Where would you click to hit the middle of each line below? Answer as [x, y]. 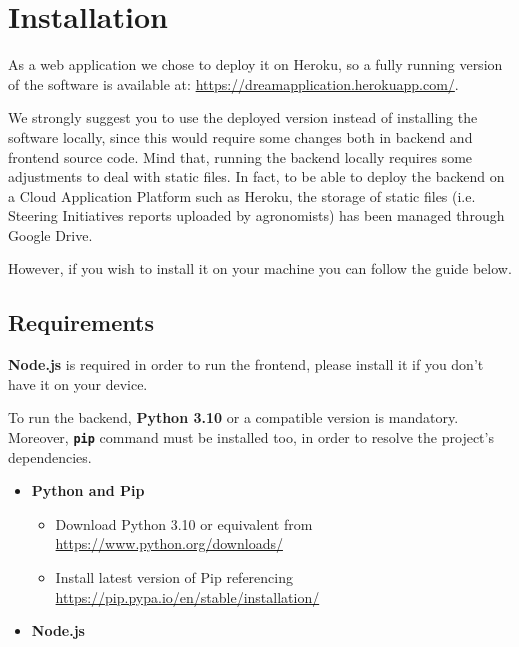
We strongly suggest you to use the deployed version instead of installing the [243, 117]
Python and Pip [88, 490]
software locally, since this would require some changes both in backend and [240, 136]
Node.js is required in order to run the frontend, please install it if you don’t [246, 364]
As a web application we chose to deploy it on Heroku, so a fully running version [255, 64]
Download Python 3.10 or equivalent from [184, 523]
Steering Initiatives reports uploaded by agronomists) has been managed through [256, 215]
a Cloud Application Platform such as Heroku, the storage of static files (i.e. [242, 195]
